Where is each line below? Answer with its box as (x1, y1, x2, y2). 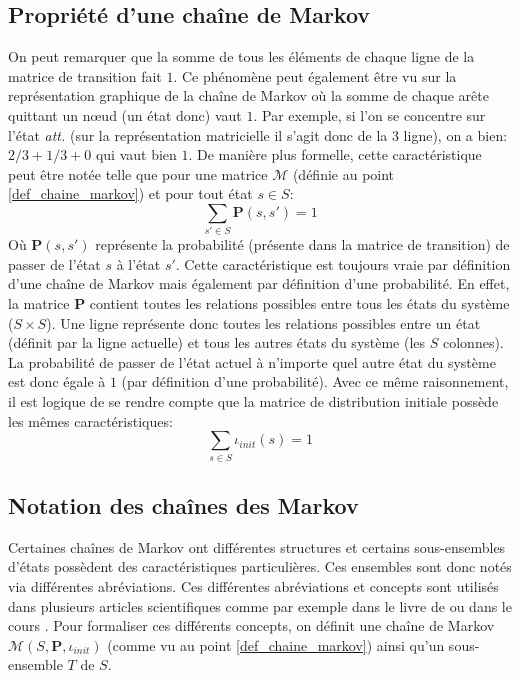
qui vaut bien (95, 144, 177, 165)
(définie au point (292, 163, 395, 184)
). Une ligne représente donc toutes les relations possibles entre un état (46, 312, 481, 333)
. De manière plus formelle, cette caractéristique (188, 144, 482, 165)
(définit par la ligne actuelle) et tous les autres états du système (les (8, 332, 426, 353)
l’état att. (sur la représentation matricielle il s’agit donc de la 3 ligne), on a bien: (8, 124, 508, 145)
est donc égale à (8, 371, 106, 392)
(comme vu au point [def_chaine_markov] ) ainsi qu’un (107, 634, 445, 655)
